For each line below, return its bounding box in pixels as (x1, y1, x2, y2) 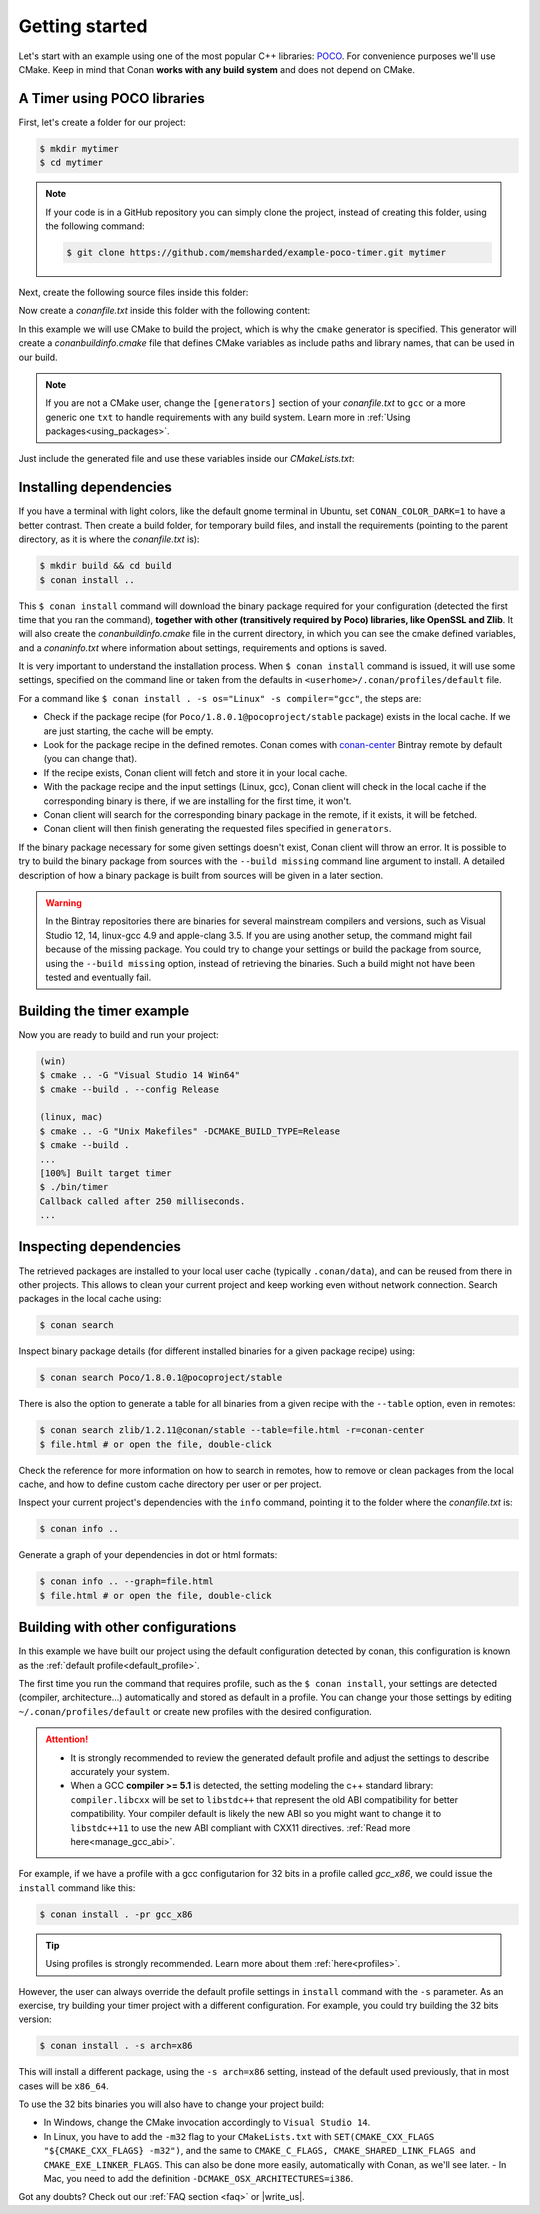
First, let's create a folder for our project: (18, 116, 186, 128)
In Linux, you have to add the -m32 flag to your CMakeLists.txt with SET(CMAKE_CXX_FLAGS (43, 2130, 435, 2142)
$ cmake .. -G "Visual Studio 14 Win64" (39, 1070, 240, 1081)
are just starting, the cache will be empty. (43, 725, 214, 737)
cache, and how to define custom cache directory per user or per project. (18, 1478, 322, 1490)
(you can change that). (43, 753, 138, 765)
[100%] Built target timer (39, 1167, 172, 1179)
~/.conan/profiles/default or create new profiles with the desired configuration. (18, 1705, 372, 1717)
